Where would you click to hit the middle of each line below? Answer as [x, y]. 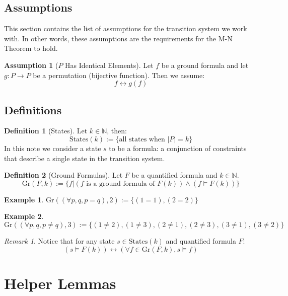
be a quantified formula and [174, 175]
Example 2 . [24, 216]
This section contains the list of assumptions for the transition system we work [126, 28]
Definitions [33, 109]
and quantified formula [201, 240]
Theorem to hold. [31, 48]
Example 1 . [24, 199]
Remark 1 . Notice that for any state [59, 240]
